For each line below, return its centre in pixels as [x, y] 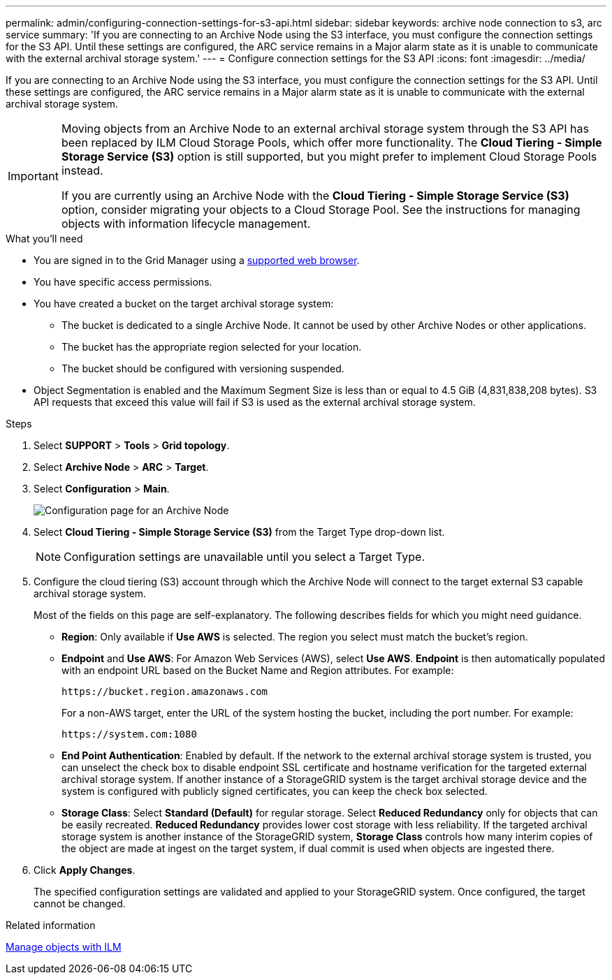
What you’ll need [44, 239]
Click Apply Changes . [85, 870]
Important [33, 176]
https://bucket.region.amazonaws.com [165, 692]
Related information [51, 925]
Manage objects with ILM [64, 947]
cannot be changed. [80, 904]
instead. [82, 170]
